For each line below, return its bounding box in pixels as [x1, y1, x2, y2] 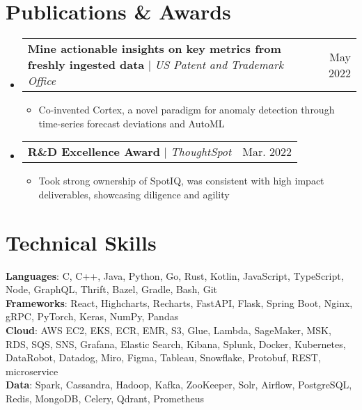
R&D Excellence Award [27, 143, 161, 160]
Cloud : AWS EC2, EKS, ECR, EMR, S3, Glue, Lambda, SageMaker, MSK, [6, 323, 331, 337]
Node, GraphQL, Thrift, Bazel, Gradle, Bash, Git [6, 282, 218, 297]
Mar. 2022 [242, 143, 292, 160]
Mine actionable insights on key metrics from [27, 40, 281, 57]
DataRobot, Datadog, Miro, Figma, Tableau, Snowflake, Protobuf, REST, [6, 350, 321, 365]
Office [27, 72, 56, 89]
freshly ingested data [27, 56, 145, 73]
